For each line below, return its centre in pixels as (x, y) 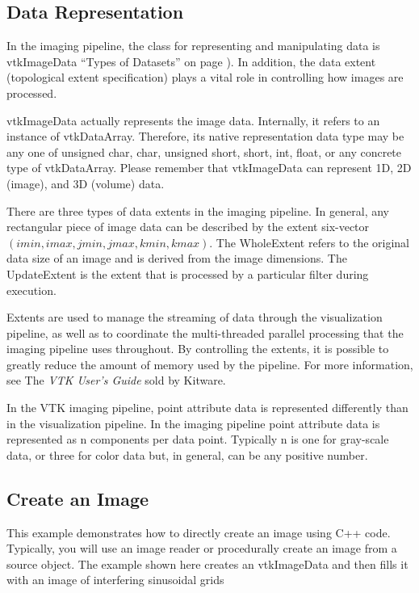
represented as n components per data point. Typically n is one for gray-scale (198, 439)
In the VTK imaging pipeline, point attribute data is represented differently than (207, 408)
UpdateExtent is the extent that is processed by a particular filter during (188, 273)
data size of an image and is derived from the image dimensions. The (177, 258)
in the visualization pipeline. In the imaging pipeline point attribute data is (193, 423)
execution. (31, 290)
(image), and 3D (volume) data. (86, 183)
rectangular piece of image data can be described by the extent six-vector (188, 227)
